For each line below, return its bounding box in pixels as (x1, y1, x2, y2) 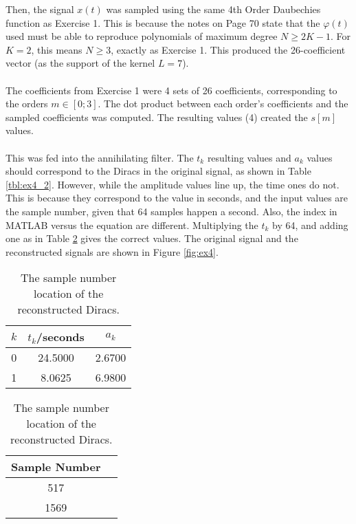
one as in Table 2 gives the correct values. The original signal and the (5, 231, 298, 245)
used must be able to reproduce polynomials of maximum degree (5, 29, 278, 43)
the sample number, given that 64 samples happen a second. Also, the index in (5, 204, 337, 218)
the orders (5, 96, 48, 111)
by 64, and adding (272, 217, 348, 232)
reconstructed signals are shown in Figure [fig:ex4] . (5, 244, 219, 259)
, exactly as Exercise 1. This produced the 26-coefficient (111, 42, 346, 56)
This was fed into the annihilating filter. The (5, 150, 194, 164)
